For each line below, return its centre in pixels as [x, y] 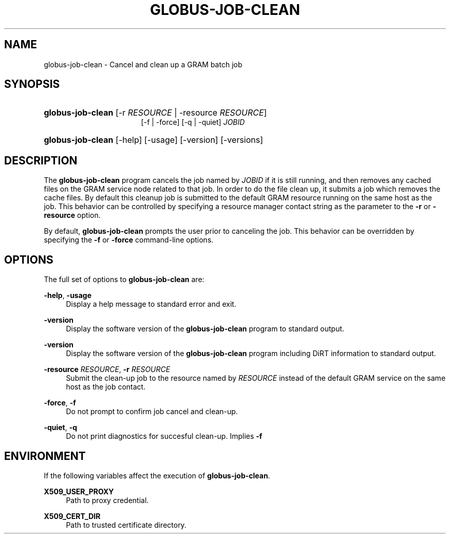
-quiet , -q [61, 428]
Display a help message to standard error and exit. [151, 304]
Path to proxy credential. [107, 500]
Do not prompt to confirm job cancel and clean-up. [152, 412]
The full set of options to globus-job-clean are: [124, 280]
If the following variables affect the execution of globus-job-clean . [157, 475]
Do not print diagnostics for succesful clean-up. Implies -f [164, 436]
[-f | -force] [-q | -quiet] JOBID [193, 122]
